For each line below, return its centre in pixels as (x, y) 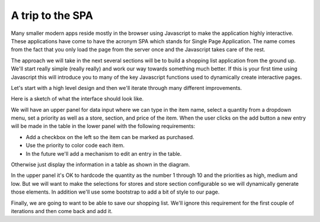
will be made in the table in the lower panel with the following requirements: (103, 126)
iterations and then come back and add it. (62, 211)
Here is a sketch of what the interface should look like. (77, 99)
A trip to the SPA (52, 15)
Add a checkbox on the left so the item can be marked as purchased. (110, 137)
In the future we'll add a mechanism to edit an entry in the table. (104, 153)
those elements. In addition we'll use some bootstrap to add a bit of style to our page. (115, 192)
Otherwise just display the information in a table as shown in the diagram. (100, 165)
